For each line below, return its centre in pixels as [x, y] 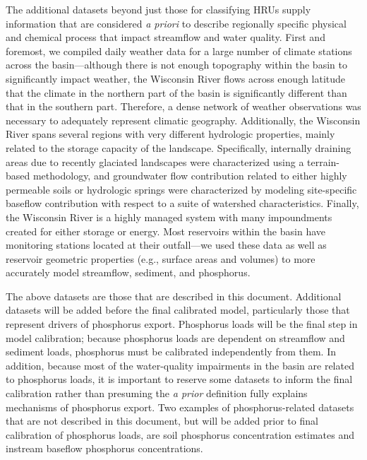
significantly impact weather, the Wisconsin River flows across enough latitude [176, 78]
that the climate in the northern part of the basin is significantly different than [176, 92]
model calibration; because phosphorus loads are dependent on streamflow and [175, 337]
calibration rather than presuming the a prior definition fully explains [157, 393]
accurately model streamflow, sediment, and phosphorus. [128, 272]
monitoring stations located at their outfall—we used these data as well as [166, 245]
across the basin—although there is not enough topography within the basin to [176, 65]
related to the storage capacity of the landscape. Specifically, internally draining [179, 147]
